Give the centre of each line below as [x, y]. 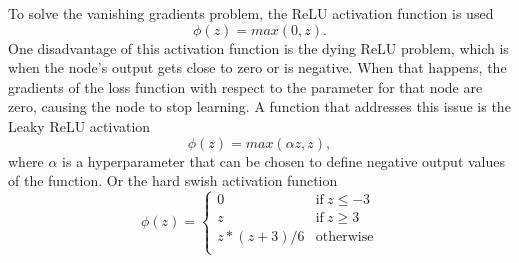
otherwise [344, 237]
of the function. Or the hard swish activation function [173, 180]
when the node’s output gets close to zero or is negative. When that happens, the [257, 67]
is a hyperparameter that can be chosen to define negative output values [284, 160]
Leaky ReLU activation [79, 125]
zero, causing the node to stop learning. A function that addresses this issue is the [259, 106]
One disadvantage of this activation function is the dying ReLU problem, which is [258, 47]
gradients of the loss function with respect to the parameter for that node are [245, 86]
